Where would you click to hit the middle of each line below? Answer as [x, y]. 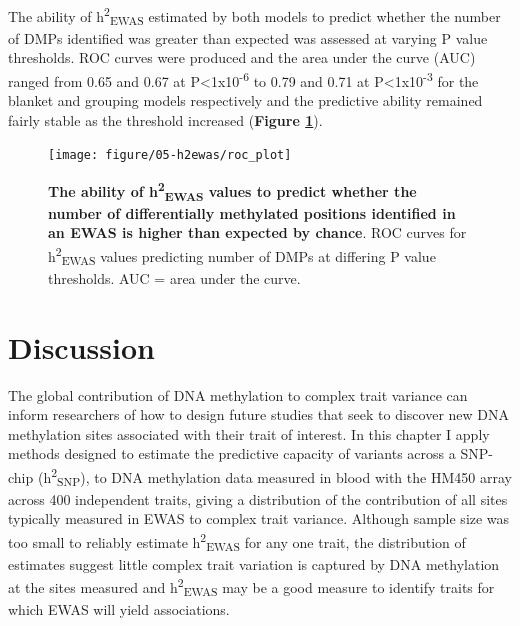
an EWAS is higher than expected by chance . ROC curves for [257, 232]
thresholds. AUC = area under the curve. [174, 277]
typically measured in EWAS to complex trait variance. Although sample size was [259, 518]
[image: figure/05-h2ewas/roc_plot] [170, 155]
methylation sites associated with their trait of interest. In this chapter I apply [249, 433]
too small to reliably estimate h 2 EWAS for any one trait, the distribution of [237, 541]
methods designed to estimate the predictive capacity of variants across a [232, 453]
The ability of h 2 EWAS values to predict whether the [232, 191]
